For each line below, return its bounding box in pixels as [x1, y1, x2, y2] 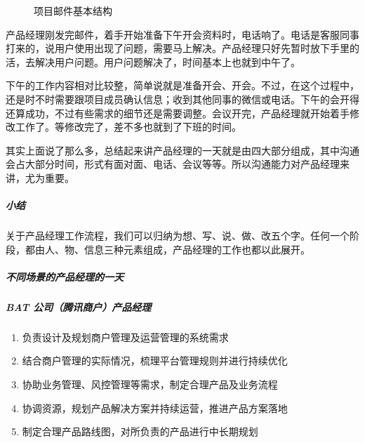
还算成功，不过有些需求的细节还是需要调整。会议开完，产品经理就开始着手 [6, 105, 350, 120]
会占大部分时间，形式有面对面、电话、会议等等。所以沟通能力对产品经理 [6, 157, 340, 171]
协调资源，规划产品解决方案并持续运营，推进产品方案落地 [22, 400, 288, 415]
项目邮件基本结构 [34, 4, 112, 18]
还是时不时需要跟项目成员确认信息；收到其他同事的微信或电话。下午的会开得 [6, 91, 359, 106]
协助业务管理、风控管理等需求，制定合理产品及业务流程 [22, 377, 278, 391]
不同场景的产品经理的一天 [6, 269, 124, 284]
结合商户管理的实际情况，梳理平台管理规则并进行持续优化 [22, 353, 288, 368]
